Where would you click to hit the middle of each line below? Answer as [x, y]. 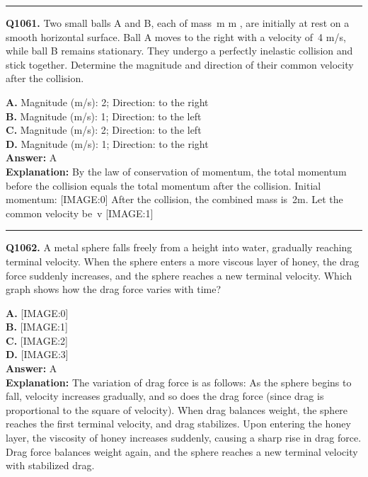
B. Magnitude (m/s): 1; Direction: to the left [104, 116]
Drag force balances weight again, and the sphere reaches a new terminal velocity [182, 451]
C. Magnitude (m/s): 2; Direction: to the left [104, 130]
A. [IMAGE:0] [37, 312]
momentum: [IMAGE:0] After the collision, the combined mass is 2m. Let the [174, 199]
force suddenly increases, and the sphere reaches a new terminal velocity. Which [179, 275]
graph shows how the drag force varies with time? [114, 289]
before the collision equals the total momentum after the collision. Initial [163, 185]
